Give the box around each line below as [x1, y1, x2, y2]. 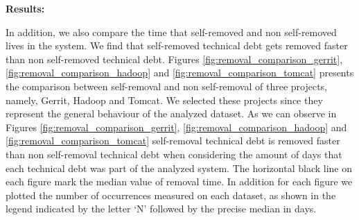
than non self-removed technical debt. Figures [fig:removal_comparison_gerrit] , [6, 51, 343, 66]
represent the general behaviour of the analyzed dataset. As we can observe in [6, 106, 337, 121]
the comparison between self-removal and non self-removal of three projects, [6, 78, 328, 93]
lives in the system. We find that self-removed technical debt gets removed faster [6, 38, 348, 53]
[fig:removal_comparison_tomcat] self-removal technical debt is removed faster [6, 133, 340, 148]
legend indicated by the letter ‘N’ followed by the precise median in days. [6, 201, 317, 216]
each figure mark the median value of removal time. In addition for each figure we [6, 174, 353, 189]
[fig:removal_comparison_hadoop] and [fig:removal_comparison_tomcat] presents [6, 65, 354, 80]
